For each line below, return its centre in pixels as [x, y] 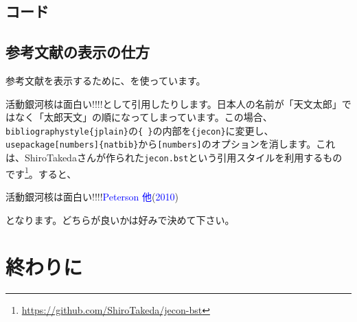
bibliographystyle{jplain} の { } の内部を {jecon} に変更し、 [140, 130]
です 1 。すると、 [41, 172]
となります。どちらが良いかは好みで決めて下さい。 [120, 219]
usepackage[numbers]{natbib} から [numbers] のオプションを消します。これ [171, 144]
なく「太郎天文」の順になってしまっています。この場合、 [143, 117]
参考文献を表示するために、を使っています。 [106, 80]
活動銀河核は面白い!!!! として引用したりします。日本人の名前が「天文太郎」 [174, 103]
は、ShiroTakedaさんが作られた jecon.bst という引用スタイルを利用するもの [174, 158]
